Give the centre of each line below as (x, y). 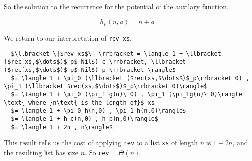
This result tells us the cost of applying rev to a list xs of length (101, 143)
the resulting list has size (41, 152)
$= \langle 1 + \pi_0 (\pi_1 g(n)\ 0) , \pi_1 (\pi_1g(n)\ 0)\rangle (126, 94)
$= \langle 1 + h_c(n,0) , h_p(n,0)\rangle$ (84, 119)
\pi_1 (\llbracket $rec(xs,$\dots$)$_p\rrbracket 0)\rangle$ (106, 86)
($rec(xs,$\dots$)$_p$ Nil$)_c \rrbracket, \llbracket (95, 62)
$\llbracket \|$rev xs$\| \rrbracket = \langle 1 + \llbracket (116, 54)
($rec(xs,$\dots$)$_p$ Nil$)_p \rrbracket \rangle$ (90, 70)
